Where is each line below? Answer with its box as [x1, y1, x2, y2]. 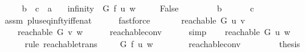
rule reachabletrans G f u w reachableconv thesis [24, 37, 300, 50]
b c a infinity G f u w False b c [21, 2, 254, 14]
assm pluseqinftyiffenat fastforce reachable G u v [4, 13, 245, 26]
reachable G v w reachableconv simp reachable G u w [17, 25, 290, 38]
